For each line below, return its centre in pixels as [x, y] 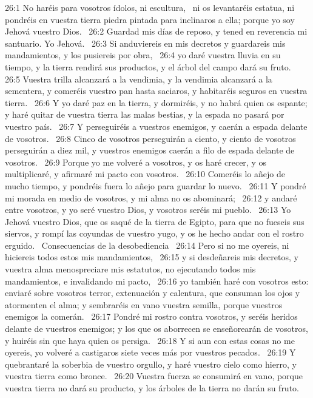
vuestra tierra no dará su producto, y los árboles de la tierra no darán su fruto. [152, 388]
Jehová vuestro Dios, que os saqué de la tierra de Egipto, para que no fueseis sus [155, 221]
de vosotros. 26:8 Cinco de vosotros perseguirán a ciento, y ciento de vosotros [150, 138]
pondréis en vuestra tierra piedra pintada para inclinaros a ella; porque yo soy [150, 19]
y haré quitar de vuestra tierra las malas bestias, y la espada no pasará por [145, 114]
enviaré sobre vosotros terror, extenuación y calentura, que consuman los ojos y [153, 293]
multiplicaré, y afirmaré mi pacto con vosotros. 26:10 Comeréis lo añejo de [145, 174]
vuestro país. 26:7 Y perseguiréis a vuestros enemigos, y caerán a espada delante [156, 126]
